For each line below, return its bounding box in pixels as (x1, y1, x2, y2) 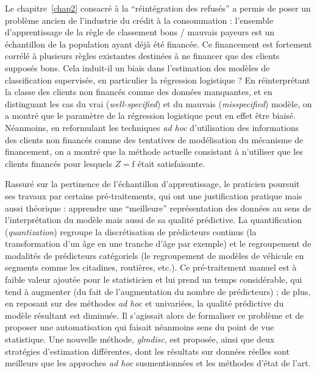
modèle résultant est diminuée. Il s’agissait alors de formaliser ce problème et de (5, 308, 304, 321)
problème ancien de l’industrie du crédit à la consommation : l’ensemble (5, 13, 274, 26)
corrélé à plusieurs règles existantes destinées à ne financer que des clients (5, 49, 280, 62)
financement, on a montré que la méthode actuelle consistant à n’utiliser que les (5, 145, 303, 158)
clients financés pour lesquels (5, 157, 112, 169)
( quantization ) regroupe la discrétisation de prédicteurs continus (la (5, 225, 257, 238)
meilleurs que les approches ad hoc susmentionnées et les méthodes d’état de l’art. (5, 357, 311, 369)
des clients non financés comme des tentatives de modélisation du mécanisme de (5, 133, 304, 146)
